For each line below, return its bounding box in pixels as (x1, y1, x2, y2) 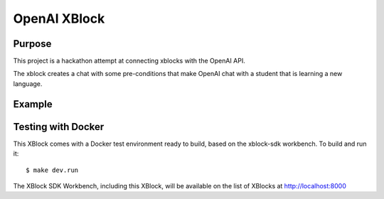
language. (13, 79, 43, 88)
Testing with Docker (13, 121, 105, 133)
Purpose (13, 38, 52, 50)
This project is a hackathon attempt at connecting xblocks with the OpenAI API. (13, 57, 245, 65)
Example (13, 98, 53, 110)
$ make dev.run (26, 166, 79, 174)
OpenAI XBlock (13, 11, 105, 26)
